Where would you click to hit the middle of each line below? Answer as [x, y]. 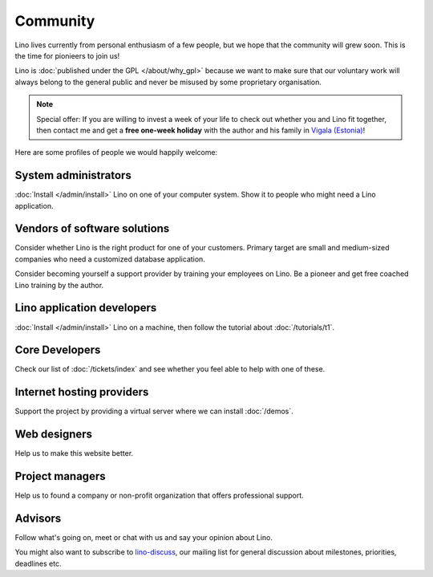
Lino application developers [86, 308]
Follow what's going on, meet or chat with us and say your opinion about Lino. [144, 538]
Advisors [38, 518]
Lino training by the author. [59, 285]
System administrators [73, 175]
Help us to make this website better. [74, 453]
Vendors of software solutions [92, 229]
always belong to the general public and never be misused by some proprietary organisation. [168, 82]
